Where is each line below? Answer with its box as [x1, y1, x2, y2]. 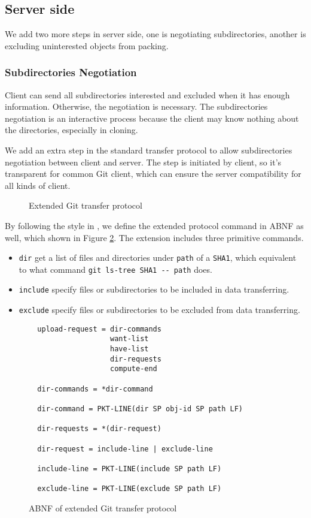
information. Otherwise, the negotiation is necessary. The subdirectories [5, 100, 268, 113]
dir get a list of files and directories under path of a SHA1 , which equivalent [19, 251, 297, 264]
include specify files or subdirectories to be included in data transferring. [19, 283, 289, 296]
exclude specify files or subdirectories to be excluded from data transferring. [19, 303, 300, 316]
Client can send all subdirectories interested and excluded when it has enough [5, 88, 290, 101]
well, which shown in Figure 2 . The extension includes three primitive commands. [5, 231, 304, 243]
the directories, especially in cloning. [5, 124, 138, 136]
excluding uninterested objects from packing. [5, 39, 169, 52]
